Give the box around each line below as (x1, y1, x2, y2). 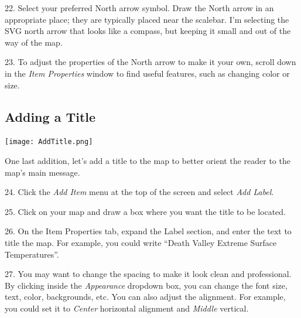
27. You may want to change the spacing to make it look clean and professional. (5, 268, 292, 280)
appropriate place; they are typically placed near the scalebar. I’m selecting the (5, 13, 289, 25)
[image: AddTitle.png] (5, 138, 93, 146)
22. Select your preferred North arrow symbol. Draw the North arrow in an (5, 2, 274, 13)
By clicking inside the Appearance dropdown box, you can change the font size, (5, 279, 288, 291)
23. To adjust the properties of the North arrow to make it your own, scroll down (5, 56, 296, 68)
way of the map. (5, 36, 63, 48)
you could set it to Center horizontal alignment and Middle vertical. (5, 302, 249, 314)
